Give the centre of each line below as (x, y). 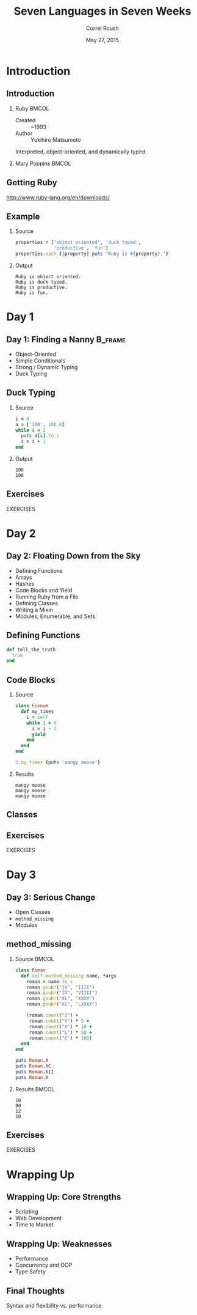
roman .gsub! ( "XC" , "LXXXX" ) (62, 1004)
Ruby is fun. (32, 293)
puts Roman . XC (33, 1066)
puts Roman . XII (34, 1072)
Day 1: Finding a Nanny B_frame (66, 340)
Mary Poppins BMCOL (43, 163)
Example (23, 216)
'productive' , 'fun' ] (81, 248)
